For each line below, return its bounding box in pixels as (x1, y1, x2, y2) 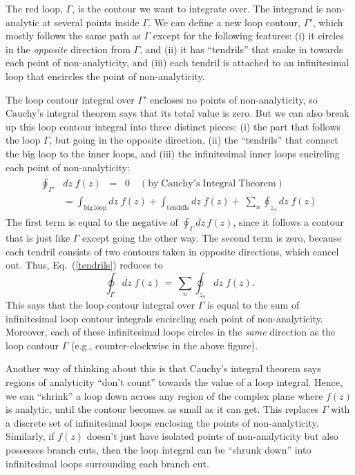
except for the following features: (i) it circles (153, 28, 344, 43)
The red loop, (6, 1, 63, 15)
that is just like (6, 231, 70, 245)
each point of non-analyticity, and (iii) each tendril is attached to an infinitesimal (6, 55, 349, 70)
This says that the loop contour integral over (6, 298, 195, 311)
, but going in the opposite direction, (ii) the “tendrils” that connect (49, 133, 338, 147)
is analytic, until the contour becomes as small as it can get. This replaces (6, 402, 319, 416)
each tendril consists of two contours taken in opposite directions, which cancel (6, 244, 339, 258)
